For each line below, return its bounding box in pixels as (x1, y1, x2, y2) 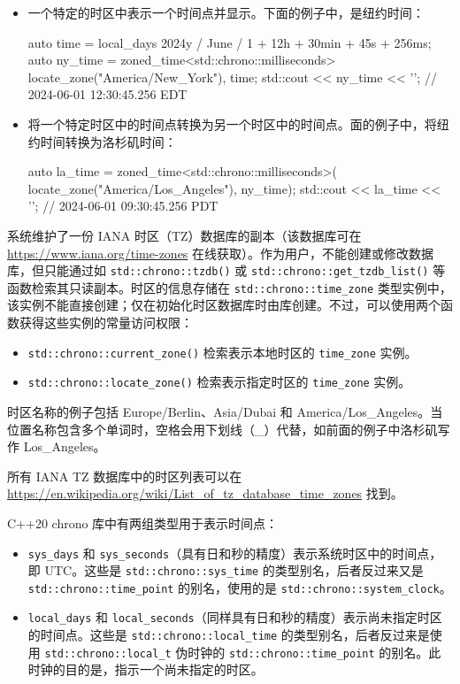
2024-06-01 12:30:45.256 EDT (27, 85, 188, 104)
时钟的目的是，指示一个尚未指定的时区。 (27, 660, 264, 679)
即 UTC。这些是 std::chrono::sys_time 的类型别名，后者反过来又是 (27, 561, 424, 580)
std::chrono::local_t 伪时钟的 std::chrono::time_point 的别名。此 (44, 642, 441, 661)
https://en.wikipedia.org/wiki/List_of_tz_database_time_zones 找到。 (7, 484, 403, 503)
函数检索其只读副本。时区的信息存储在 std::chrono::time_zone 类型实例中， (7, 278, 452, 296)
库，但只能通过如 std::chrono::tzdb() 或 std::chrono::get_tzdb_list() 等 (7, 261, 446, 280)
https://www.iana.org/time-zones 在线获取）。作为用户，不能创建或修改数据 (7, 243, 434, 262)
